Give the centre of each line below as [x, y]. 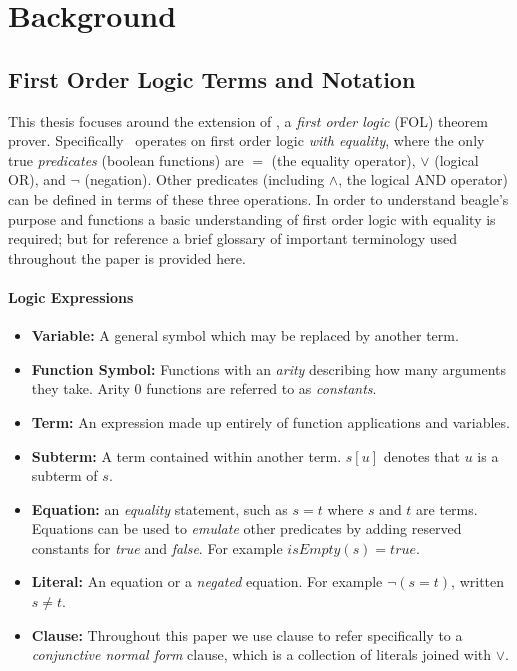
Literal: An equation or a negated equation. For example [207, 581]
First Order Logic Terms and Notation [212, 78]
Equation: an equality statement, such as [159, 508]
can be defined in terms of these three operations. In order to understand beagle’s [258, 198]
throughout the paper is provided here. [127, 257]
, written [478, 581]
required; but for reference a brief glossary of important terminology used [233, 238]
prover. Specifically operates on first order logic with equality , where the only [246, 140]
